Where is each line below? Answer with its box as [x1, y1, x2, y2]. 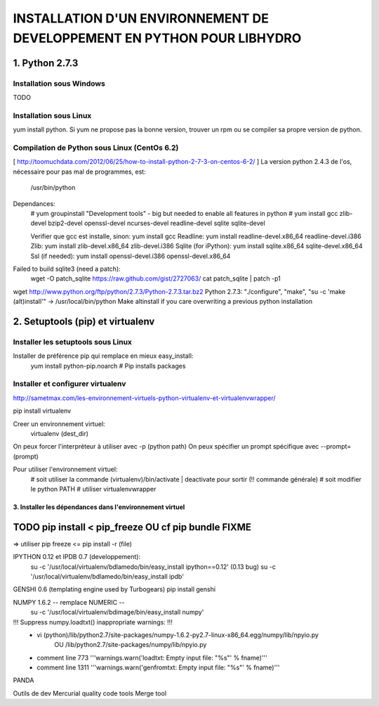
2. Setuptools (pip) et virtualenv [13, 315, 155, 327]
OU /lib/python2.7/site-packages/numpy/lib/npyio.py [54, 641, 207, 649]
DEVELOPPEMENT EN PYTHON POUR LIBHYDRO [13, 30, 302, 46]
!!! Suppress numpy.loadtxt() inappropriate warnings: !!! [13, 617, 173, 626]
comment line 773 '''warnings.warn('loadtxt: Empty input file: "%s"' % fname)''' [36, 653, 268, 662]
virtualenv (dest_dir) [30, 429, 89, 437]
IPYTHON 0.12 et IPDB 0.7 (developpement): [13, 553, 141, 561]
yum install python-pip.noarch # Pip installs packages [30, 361, 186, 370]
